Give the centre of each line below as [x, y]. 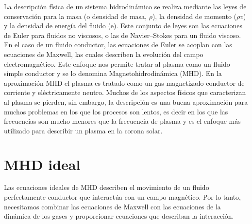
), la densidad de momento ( [194, 16]
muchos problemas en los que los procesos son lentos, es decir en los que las [116, 111]
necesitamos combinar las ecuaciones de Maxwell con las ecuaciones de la [112, 206]
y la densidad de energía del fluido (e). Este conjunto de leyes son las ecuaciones [123, 26]
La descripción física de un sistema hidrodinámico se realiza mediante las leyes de [125, 6]
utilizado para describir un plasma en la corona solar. [83, 130]
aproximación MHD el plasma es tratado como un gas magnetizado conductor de [124, 83]
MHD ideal [42, 164]
